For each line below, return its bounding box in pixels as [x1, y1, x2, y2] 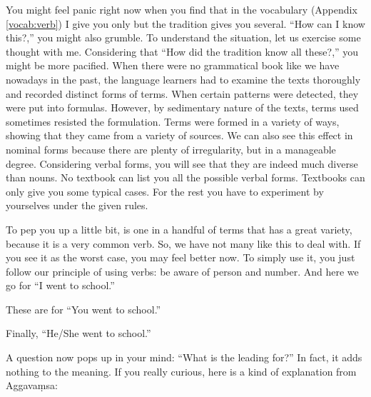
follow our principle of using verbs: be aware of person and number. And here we [6, 263, 359, 278]
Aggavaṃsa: [6, 378, 58, 393]
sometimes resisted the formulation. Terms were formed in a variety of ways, [6, 114, 340, 129]
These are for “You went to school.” [6, 301, 161, 316]
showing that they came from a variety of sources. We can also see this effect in [6, 128, 353, 143]
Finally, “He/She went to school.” [6, 326, 151, 341]
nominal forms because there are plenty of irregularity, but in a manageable [6, 141, 336, 156]
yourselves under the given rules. [6, 198, 148, 213]
